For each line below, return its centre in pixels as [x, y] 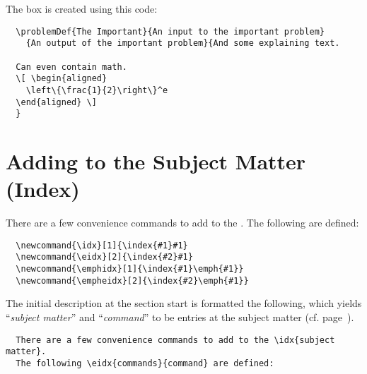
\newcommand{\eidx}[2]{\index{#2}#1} [104, 257]
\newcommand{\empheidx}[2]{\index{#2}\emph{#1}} [132, 280]
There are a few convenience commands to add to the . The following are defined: [182, 223]
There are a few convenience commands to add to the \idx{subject [175, 340]
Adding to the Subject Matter [156, 161]
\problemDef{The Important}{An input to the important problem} [170, 31]
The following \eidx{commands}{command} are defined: [145, 363]
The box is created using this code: [82, 8]
